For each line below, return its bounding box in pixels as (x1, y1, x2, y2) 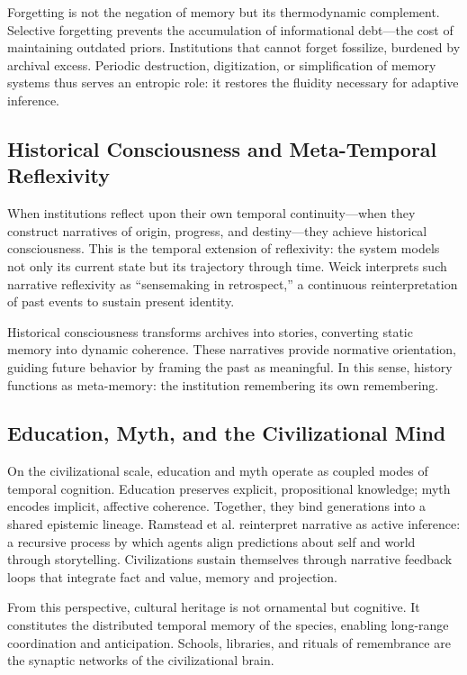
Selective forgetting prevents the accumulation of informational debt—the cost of (7, 20, 454, 39)
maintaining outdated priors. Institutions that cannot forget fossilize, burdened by (7, 38, 461, 57)
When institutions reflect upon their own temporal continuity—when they (7, 204, 416, 223)
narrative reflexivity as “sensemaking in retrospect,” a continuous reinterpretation (7, 274, 458, 293)
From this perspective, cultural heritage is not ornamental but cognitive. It (7, 597, 420, 616)
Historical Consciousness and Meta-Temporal (7, 134, 437, 162)
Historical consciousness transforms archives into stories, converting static (7, 322, 413, 341)
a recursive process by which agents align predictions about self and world (7, 532, 416, 551)
